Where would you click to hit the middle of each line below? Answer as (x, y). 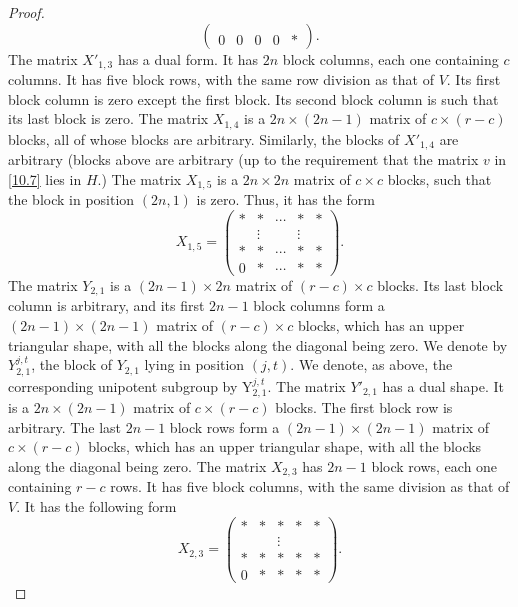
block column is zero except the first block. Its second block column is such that (253, 98)
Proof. (26, 12)
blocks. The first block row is (364, 407)
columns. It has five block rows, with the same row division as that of (221, 79)
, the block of (72, 364)
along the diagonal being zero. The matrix (137, 465)
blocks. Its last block (440, 284)
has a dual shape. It (443, 385)
